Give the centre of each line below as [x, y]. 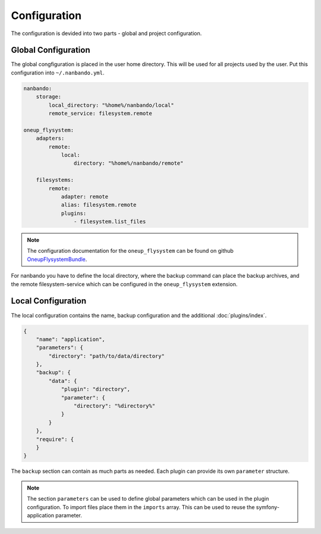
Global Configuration [51, 50]
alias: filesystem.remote [99, 205]
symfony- [267, 507]
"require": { [55, 439]
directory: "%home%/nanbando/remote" [128, 163]
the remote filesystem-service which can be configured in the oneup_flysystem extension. [124, 284]
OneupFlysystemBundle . [57, 259]
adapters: [50, 139]
